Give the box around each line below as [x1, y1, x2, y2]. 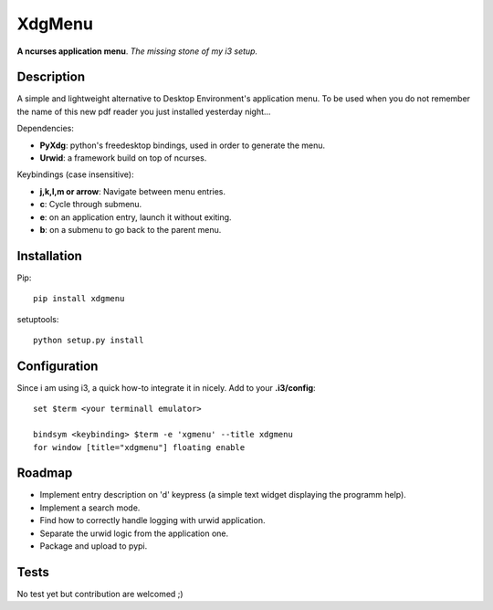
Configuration [16, 358, 99, 373]
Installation [16, 247, 82, 264]
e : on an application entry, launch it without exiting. [39, 211, 232, 223]
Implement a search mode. [39, 502, 141, 513]
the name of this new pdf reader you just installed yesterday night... [16, 106, 271, 117]
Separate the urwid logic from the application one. [39, 528, 229, 539]
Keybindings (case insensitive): [16, 169, 134, 180]
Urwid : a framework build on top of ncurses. [39, 152, 207, 163]
